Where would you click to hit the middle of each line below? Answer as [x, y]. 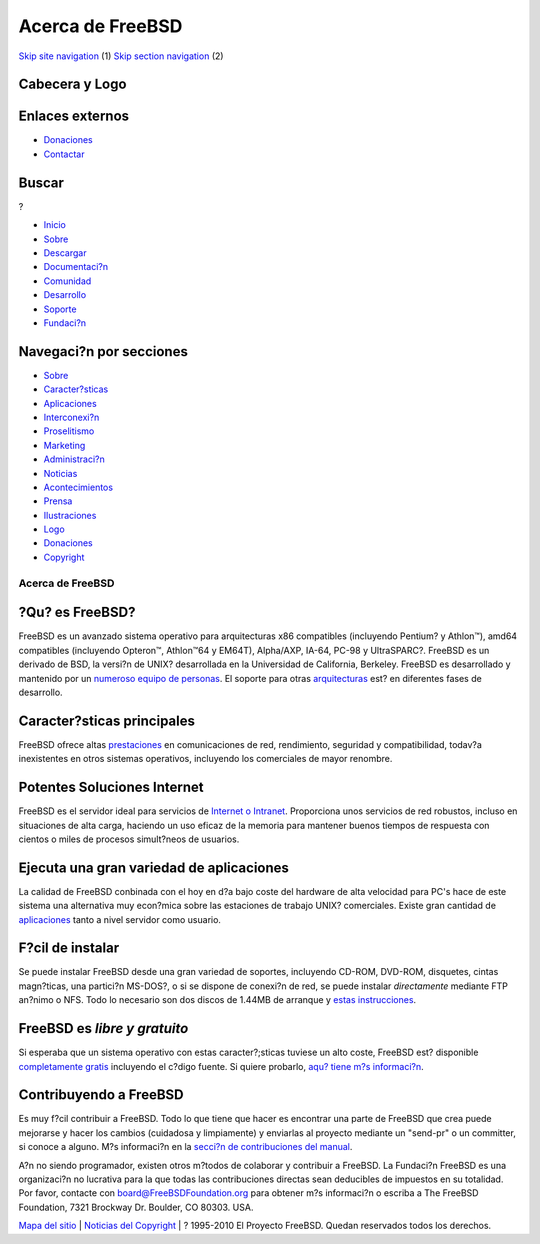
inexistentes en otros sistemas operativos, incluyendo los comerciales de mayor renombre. [205, 759]
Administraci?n [74, 459]
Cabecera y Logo [72, 84]
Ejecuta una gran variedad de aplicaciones [154, 867]
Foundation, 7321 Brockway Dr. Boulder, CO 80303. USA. [136, 1207]
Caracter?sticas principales [106, 720]
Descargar [65, 252]
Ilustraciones [70, 515]
